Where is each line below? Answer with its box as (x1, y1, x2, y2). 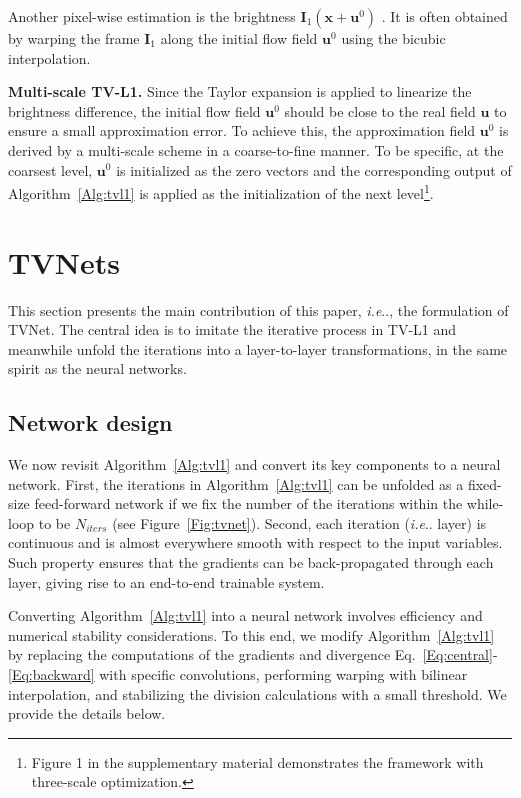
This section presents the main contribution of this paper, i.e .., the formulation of (8, 299, 509, 320)
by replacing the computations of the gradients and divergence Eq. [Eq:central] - (8, 644, 498, 665)
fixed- (467, 473, 502, 494)
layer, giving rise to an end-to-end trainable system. (8, 571, 325, 592)
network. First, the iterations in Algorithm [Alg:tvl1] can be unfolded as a (8, 473, 464, 494)
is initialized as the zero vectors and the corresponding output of (116, 159, 512, 180)
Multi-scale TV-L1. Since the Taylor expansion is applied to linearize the (8, 81, 472, 102)
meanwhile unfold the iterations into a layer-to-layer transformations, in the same (8, 338, 508, 359)
